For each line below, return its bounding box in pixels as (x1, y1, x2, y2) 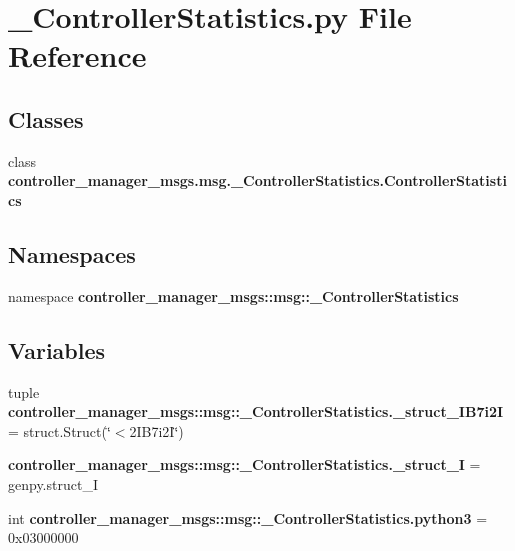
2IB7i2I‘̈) (129, 420, 184, 441)
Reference (8, 35, 147, 76)
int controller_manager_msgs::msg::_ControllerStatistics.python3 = (8, 507, 488, 528)
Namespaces (8, 238, 136, 269)
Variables (8, 334, 106, 365)
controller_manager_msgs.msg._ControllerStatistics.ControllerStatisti (8, 170, 507, 191)
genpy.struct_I (8, 473, 98, 494)
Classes (8, 103, 84, 134)
